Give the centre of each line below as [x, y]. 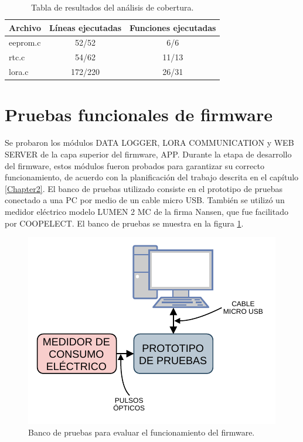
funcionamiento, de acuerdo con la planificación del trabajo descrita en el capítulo [152, 177]
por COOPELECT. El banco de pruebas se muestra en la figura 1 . [124, 223]
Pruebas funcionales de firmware [139, 114]
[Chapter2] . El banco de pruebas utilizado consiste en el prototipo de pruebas [144, 188]
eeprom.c [25, 42]
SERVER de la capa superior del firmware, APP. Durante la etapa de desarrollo [148, 154]
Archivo [25, 27]
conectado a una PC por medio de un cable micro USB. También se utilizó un [145, 200]
